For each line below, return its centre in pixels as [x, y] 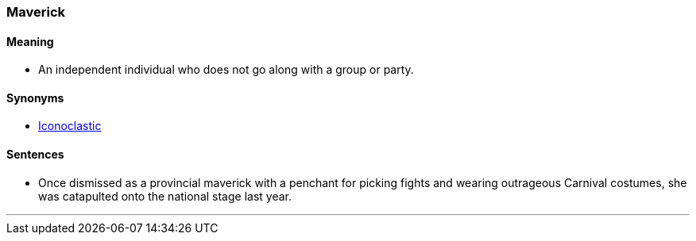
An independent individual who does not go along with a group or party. [226, 70]
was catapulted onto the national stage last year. [165, 196]
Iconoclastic [70, 126]
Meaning [30, 41]
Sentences [35, 155]
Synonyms [35, 98]
